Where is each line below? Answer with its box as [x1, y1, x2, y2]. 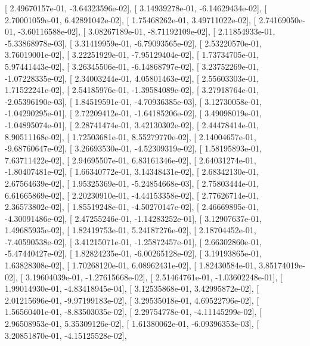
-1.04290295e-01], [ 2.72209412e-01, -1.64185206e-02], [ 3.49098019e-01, [5, 107, 262, 119]
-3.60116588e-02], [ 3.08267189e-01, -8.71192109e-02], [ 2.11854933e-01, [18, 25, 275, 38]
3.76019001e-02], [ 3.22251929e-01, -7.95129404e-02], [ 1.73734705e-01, [5, 48, 259, 61]
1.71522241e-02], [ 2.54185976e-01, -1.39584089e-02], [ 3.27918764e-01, [5, 84, 259, 96]
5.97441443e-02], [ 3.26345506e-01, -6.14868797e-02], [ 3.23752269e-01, [5, 60, 259, 72]
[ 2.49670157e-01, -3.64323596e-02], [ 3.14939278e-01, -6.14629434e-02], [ [5, 2, 267, 14]
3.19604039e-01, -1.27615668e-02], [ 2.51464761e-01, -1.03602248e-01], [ [25, 270, 283, 283]
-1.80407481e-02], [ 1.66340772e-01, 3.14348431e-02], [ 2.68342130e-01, [5, 165, 259, 178]
